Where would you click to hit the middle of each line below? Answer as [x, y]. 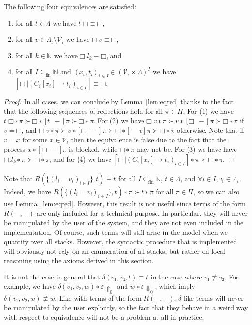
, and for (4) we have [80, 159]
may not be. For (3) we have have [187, 149]
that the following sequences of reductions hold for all [84, 111]
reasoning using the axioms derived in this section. [79, 260]
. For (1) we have [208, 111]
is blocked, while [93, 149]
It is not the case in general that [52, 276]
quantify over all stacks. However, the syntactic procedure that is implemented [121, 241]
